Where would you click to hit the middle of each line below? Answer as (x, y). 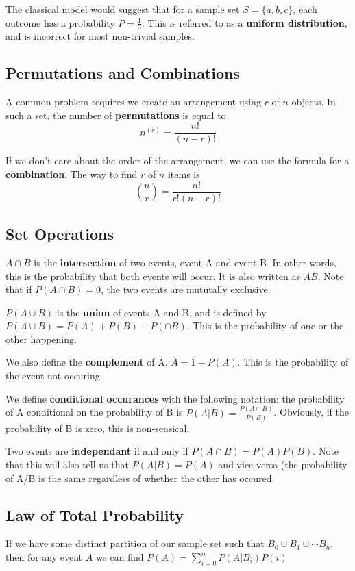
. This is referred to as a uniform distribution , (244, 22)
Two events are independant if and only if (97, 451)
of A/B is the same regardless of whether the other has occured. (140, 478)
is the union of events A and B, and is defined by (161, 312)
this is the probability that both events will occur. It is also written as (153, 276)
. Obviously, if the (311, 412)
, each (305, 9)
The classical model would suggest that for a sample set (123, 9)
